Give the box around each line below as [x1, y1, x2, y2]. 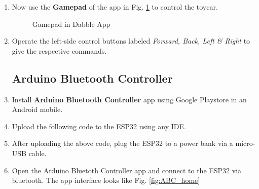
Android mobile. [12, 104, 63, 115]
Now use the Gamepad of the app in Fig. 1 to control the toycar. [12, 2, 218, 12]
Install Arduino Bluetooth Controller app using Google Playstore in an [12, 94, 247, 104]
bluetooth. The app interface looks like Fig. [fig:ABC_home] [12, 175, 200, 185]
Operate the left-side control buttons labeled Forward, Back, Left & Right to [12, 35, 250, 46]
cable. [28, 147, 47, 158]
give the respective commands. [12, 45, 107, 56]
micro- [235, 138, 255, 148]
